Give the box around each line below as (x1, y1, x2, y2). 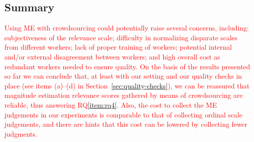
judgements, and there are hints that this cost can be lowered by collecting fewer (4, 119, 248, 129)
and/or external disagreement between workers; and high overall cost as (4, 51, 220, 61)
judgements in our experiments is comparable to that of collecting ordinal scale (4, 109, 243, 119)
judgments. (4, 128, 37, 139)
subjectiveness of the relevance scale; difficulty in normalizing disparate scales (4, 32, 238, 42)
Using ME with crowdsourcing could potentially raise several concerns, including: (4, 23, 249, 33)
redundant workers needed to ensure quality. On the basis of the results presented (4, 61, 251, 71)
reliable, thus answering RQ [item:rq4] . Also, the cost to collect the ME (4, 99, 217, 110)
